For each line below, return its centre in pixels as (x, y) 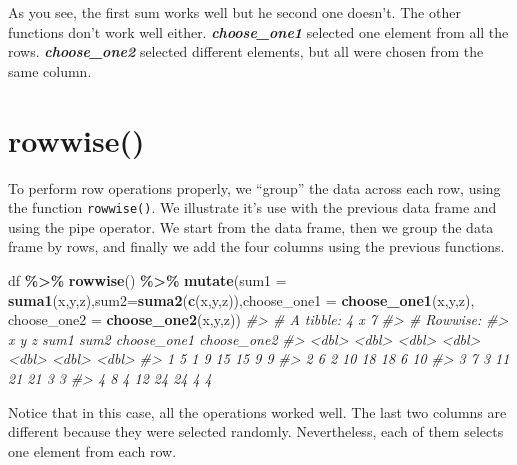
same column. (50, 70)
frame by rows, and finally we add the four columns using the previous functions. (256, 246)
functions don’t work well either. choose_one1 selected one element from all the (258, 31)
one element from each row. (92, 450)
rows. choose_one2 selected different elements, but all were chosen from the (246, 51)
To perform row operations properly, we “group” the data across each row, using (254, 187)
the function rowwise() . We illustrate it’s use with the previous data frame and (252, 207)
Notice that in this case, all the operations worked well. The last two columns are (257, 411)
